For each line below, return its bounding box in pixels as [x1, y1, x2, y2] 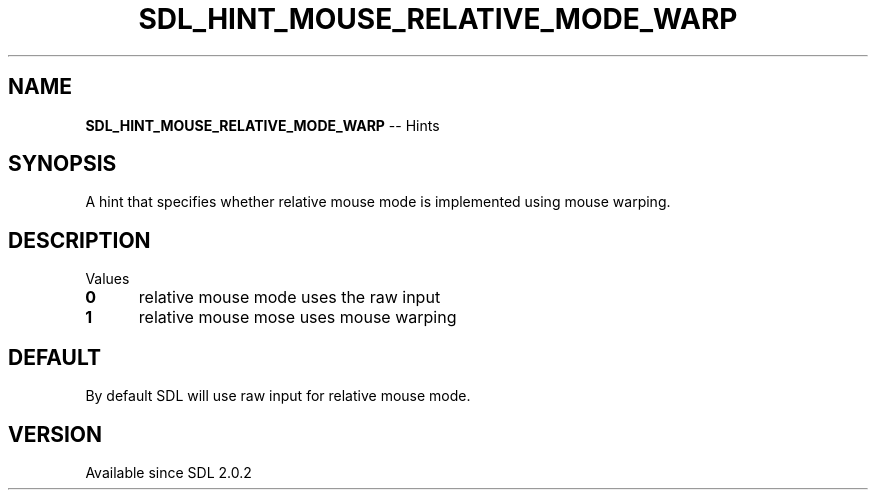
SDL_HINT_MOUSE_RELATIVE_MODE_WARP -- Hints [85, 116, 440, 134]
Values [85, 270, 130, 288]
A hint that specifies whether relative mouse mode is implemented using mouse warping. [85, 193, 671, 211]
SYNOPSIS [8, 151, 117, 177]
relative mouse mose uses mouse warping [138, 307, 457, 328]
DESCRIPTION [8, 227, 151, 253]
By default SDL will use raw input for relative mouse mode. [85, 387, 471, 405]
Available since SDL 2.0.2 [85, 463, 252, 481]
